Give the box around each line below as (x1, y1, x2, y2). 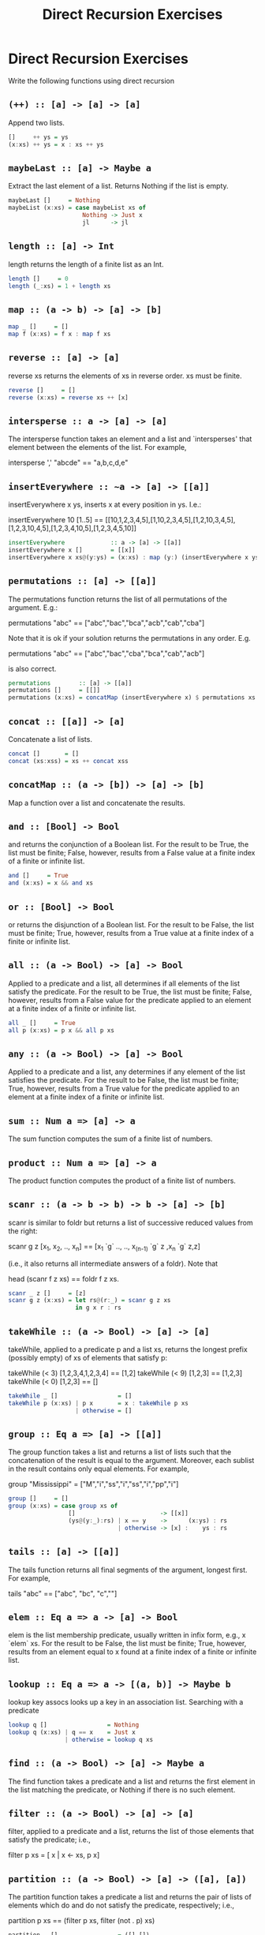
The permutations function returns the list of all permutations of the (8, 594, 227, 604)
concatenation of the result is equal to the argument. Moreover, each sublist (8, 1456, 255, 1465)
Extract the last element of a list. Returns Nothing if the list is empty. (8, 182, 229, 191)
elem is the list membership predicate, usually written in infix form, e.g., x (8, 1630, 246, 1640)
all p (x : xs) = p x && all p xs (8, 1026, 114, 1035)
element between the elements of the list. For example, (8, 443, 187, 452)
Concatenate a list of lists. (8, 735, 93, 743)
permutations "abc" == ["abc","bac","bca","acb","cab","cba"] (8, 618, 205, 627)
